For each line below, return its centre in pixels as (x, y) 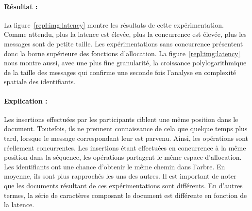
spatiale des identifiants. (40, 82)
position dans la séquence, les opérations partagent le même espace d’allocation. (123, 157)
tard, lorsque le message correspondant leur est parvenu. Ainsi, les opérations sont (126, 138)
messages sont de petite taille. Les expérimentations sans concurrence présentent (124, 43)
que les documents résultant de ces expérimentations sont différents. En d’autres (123, 185)
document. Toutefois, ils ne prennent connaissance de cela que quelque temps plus (126, 128)
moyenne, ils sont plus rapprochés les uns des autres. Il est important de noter (120, 176)
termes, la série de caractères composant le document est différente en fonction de (126, 195)
